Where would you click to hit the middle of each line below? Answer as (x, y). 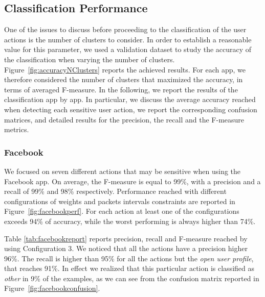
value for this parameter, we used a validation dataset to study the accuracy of (128, 49)
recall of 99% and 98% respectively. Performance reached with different (115, 191)
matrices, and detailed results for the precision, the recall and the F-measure (124, 119)
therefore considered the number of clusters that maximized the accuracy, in (124, 79)
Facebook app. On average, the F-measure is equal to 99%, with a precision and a (132, 181)
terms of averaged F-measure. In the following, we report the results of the (121, 89)
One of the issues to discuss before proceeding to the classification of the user (125, 29)
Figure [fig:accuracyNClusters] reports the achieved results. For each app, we (125, 69)
